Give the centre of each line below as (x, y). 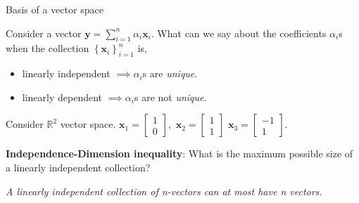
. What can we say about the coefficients (239, 33)
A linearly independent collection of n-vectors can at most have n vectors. (164, 191)
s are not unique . (170, 97)
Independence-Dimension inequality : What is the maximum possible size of (179, 153)
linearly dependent (62, 97)
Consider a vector (44, 33)
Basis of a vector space (55, 9)
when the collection (48, 48)
